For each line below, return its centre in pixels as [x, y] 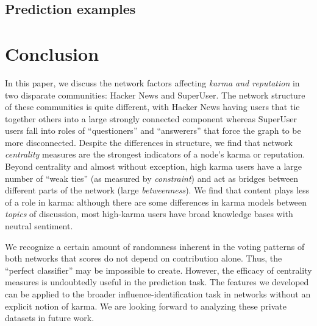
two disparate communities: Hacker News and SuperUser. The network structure [155, 95]
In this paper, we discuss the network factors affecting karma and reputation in [152, 82]
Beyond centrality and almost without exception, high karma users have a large [154, 166]
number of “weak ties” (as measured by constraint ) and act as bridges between [152, 178]
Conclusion [52, 53]
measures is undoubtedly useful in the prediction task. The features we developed [157, 282]
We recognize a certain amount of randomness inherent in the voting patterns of [155, 246]
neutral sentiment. [39, 226]
